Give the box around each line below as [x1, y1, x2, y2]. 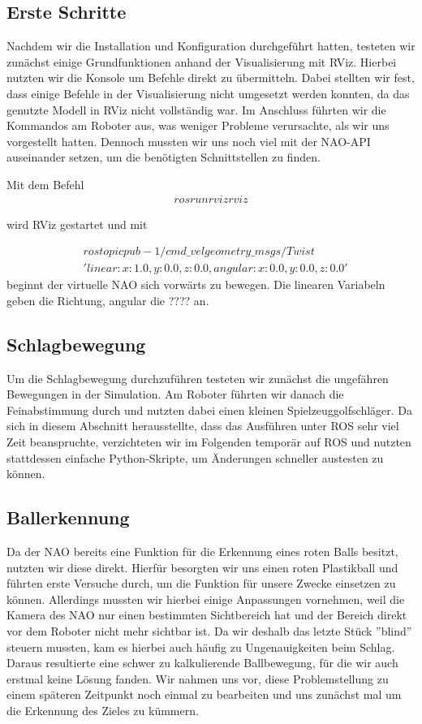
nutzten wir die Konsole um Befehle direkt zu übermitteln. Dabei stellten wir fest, [6, 69, 415, 86]
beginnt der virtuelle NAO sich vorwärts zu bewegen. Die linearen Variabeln [6, 276, 385, 293]
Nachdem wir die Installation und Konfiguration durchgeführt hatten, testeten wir [6, 37, 416, 54]
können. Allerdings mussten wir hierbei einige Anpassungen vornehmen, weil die [6, 590, 405, 607]
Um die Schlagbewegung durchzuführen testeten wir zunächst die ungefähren [6, 369, 389, 386]
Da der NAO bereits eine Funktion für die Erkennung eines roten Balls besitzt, [6, 542, 398, 559]
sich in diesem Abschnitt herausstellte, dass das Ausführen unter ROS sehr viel [6, 417, 399, 434]
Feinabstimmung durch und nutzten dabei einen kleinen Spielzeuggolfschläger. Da [6, 401, 413, 418]
